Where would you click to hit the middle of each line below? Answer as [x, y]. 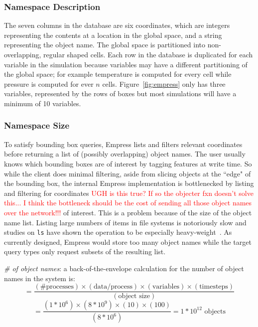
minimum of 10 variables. [43, 103]
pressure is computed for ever [49, 83]
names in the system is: [40, 278]
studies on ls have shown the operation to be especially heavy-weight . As [118, 232]
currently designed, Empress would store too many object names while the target [128, 242]
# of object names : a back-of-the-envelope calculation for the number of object [124, 268]
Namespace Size [37, 125]
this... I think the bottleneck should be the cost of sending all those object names [128, 203]
